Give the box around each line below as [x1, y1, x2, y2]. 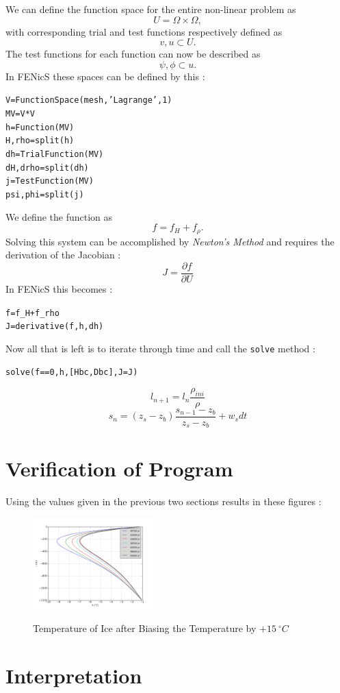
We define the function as [5, 209, 113, 223]
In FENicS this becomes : [5, 281, 113, 295]
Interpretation [5, 661, 142, 690]
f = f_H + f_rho [5, 308, 60, 318]
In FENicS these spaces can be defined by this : [5, 69, 205, 83]
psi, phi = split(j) [5, 189, 84, 199]
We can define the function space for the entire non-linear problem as [5, 2, 296, 16]
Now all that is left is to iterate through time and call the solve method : [5, 341, 315, 355]
